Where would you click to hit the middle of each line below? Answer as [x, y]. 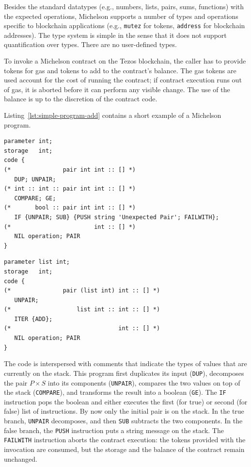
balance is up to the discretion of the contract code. [81, 99]
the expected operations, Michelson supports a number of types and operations [121, 16]
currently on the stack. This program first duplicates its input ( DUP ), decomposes [124, 373]
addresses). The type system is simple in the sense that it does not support [115, 35]
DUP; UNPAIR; [35, 179]
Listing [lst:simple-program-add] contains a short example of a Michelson [113, 115]
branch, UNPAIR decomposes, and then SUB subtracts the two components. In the [123, 420]
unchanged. [21, 459]
